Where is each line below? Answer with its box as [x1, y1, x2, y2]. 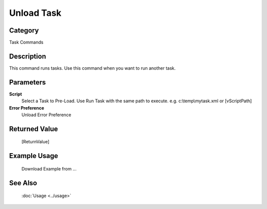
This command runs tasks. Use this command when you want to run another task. [9, 65, 176, 71]
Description [9, 52, 46, 60]
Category [9, 26, 39, 35]
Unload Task [9, 7, 62, 18]
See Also [9, 178, 37, 187]
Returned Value [9, 125, 58, 133]
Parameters [9, 78, 46, 86]
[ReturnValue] [21, 139, 49, 145]
